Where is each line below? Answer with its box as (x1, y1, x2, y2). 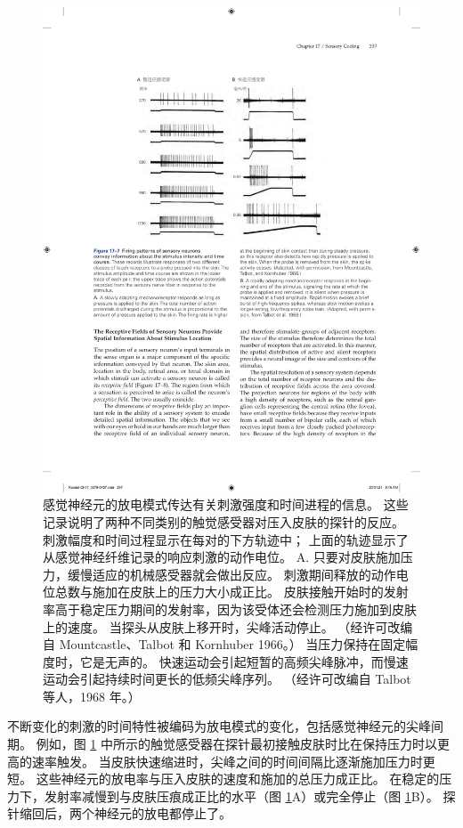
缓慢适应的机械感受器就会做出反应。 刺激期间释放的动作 (67, 564, 396, 583)
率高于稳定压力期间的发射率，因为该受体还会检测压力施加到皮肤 (43, 599, 417, 618)
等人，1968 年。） (43, 686, 141, 705)
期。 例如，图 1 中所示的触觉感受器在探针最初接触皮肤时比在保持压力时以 (7, 735, 437, 753)
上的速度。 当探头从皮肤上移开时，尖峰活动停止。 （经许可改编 (43, 617, 413, 636)
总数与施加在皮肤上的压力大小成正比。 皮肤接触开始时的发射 (54, 582, 409, 601)
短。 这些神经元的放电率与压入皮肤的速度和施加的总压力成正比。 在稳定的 (7, 769, 440, 788)
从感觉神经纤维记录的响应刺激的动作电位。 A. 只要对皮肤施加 (43, 548, 401, 566)
